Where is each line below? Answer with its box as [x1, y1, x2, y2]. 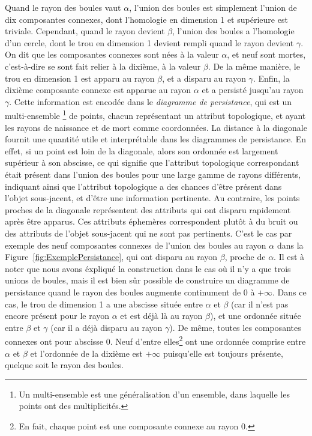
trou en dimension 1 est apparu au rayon [5, 71, 155, 84]
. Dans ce [272, 285, 307, 298]
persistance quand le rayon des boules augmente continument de [5, 285, 241, 298]
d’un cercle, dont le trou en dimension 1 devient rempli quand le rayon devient [5, 36, 294, 49]
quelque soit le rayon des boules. [5, 359, 124, 371]
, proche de [224, 250, 266, 263]
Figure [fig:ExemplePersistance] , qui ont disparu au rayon [5, 250, 218, 263]
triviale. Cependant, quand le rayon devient [5, 25, 165, 37]
